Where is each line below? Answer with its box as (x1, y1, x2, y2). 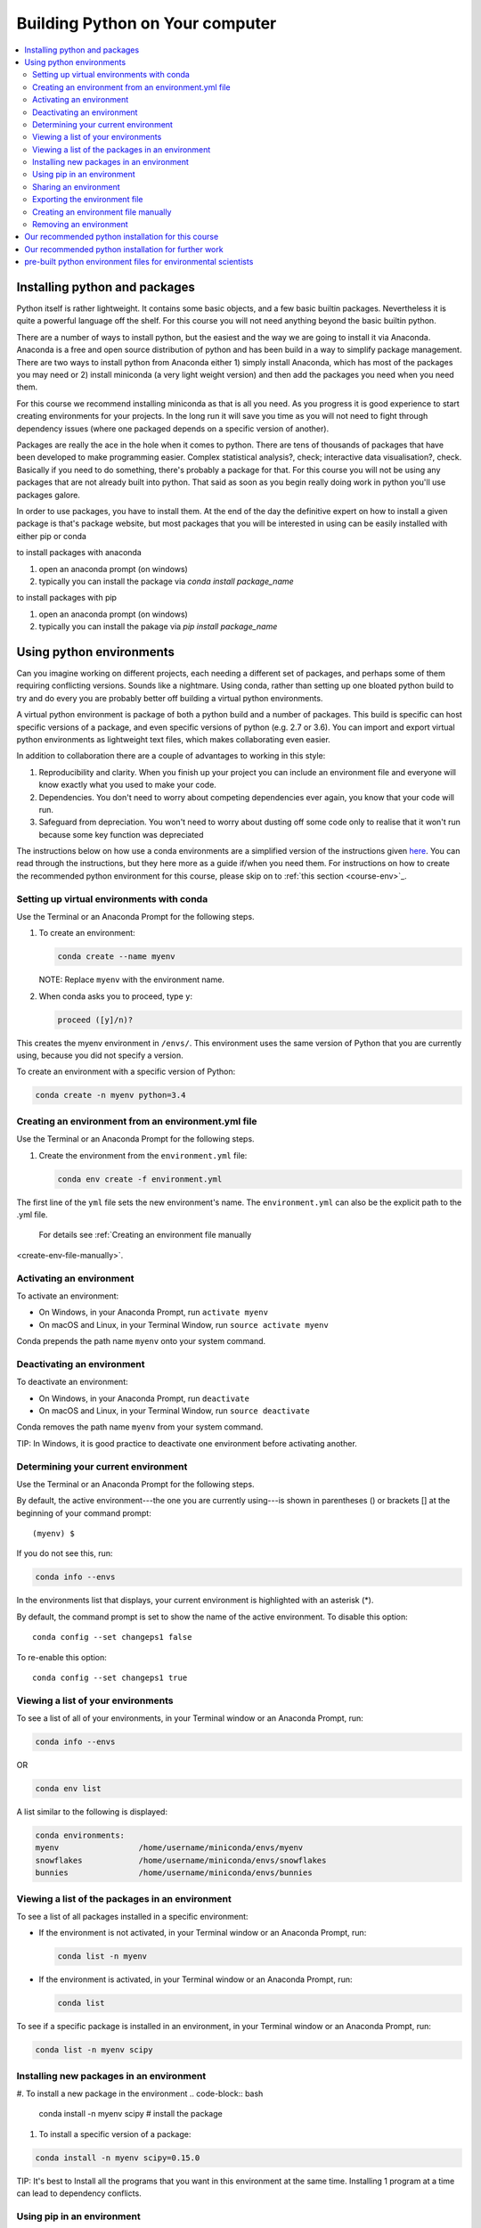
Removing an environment (32, 219, 128, 230)
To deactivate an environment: (16, 1377, 128, 1388)
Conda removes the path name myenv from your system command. (16, 1421, 264, 1432)
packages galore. (16, 489, 80, 500)
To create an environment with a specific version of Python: (16, 1066, 236, 1077)
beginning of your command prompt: (16, 1507, 151, 1519)
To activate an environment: (16, 1290, 119, 1301)
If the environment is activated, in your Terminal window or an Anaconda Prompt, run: (38, 1974, 353, 1985)
